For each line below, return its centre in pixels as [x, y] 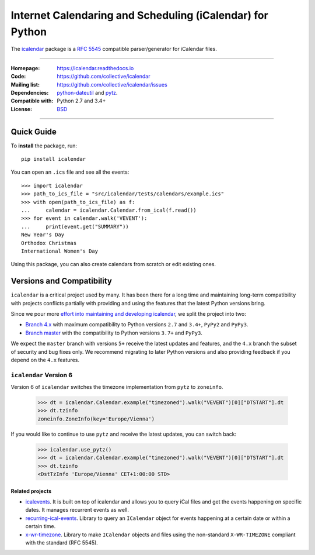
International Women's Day [60, 251]
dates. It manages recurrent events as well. [77, 510]
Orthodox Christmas [49, 243]
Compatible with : [32, 101]
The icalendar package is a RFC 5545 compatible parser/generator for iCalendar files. [114, 49]
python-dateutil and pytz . [87, 92]
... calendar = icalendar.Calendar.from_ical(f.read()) [109, 210]
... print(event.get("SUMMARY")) [75, 226]
